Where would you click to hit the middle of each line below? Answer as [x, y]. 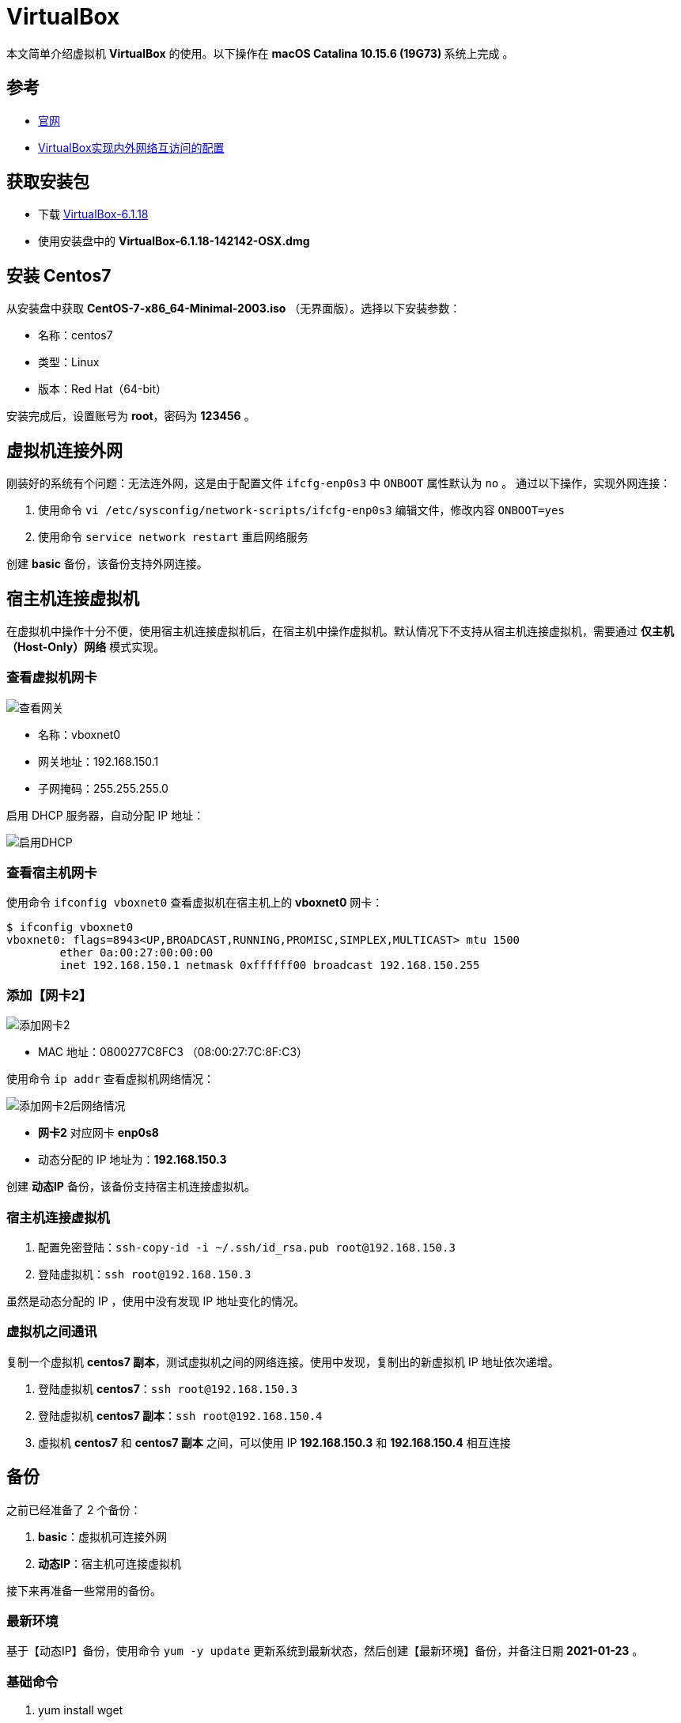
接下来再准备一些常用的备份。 [84, 1590]
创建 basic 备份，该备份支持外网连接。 [107, 564]
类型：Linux [69, 362]
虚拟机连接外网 [64, 450]
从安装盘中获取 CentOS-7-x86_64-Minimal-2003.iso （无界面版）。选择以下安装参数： [234, 309]
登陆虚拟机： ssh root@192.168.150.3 [145, 1274]
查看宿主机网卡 [52, 873]
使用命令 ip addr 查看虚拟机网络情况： [110, 1079]
